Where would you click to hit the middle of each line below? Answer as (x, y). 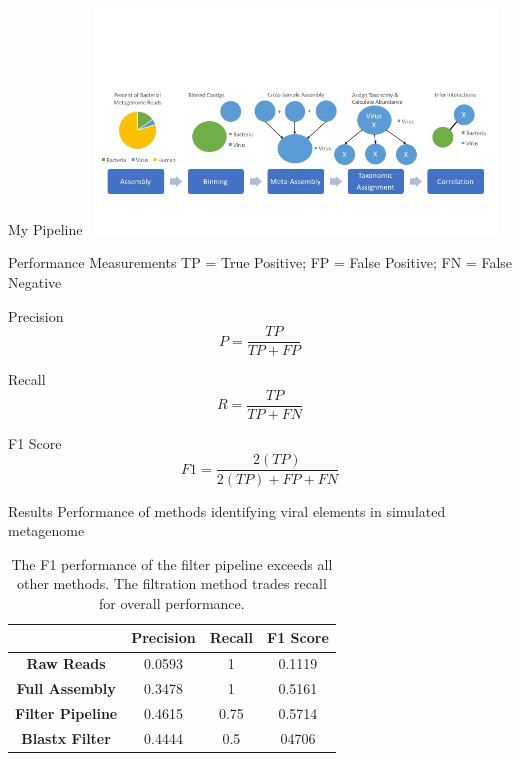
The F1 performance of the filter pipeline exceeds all (172, 563)
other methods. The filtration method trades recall (171, 583)
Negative (35, 281)
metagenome (46, 530)
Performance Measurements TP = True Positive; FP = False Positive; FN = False (260, 262)
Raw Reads (66, 663)
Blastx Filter (66, 737)
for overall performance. (172, 602)
